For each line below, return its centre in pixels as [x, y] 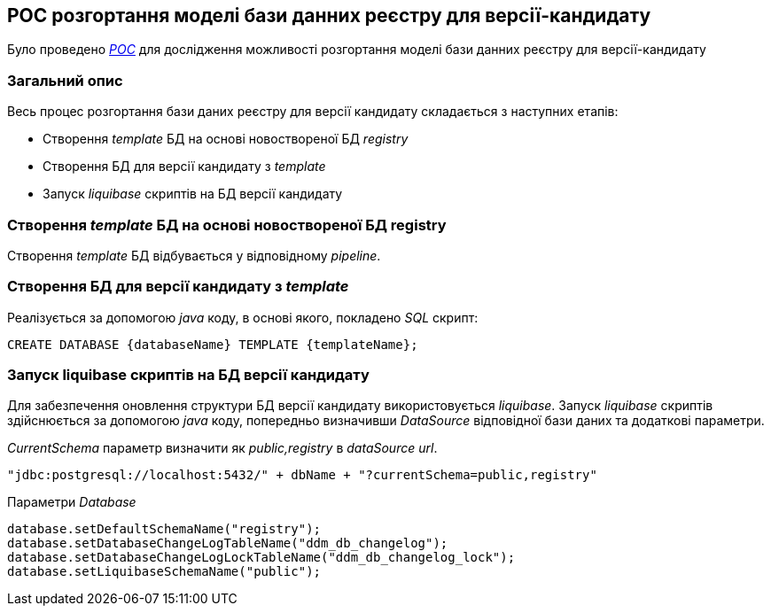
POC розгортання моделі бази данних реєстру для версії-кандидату [329, 16]
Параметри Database [72, 502]
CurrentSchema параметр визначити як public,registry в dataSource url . [222, 448]
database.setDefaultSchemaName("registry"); [164, 529]
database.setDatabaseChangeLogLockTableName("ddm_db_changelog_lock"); [261, 558]
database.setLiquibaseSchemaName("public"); [164, 572]
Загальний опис [65, 80]
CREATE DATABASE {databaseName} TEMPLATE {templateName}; [213, 344]
